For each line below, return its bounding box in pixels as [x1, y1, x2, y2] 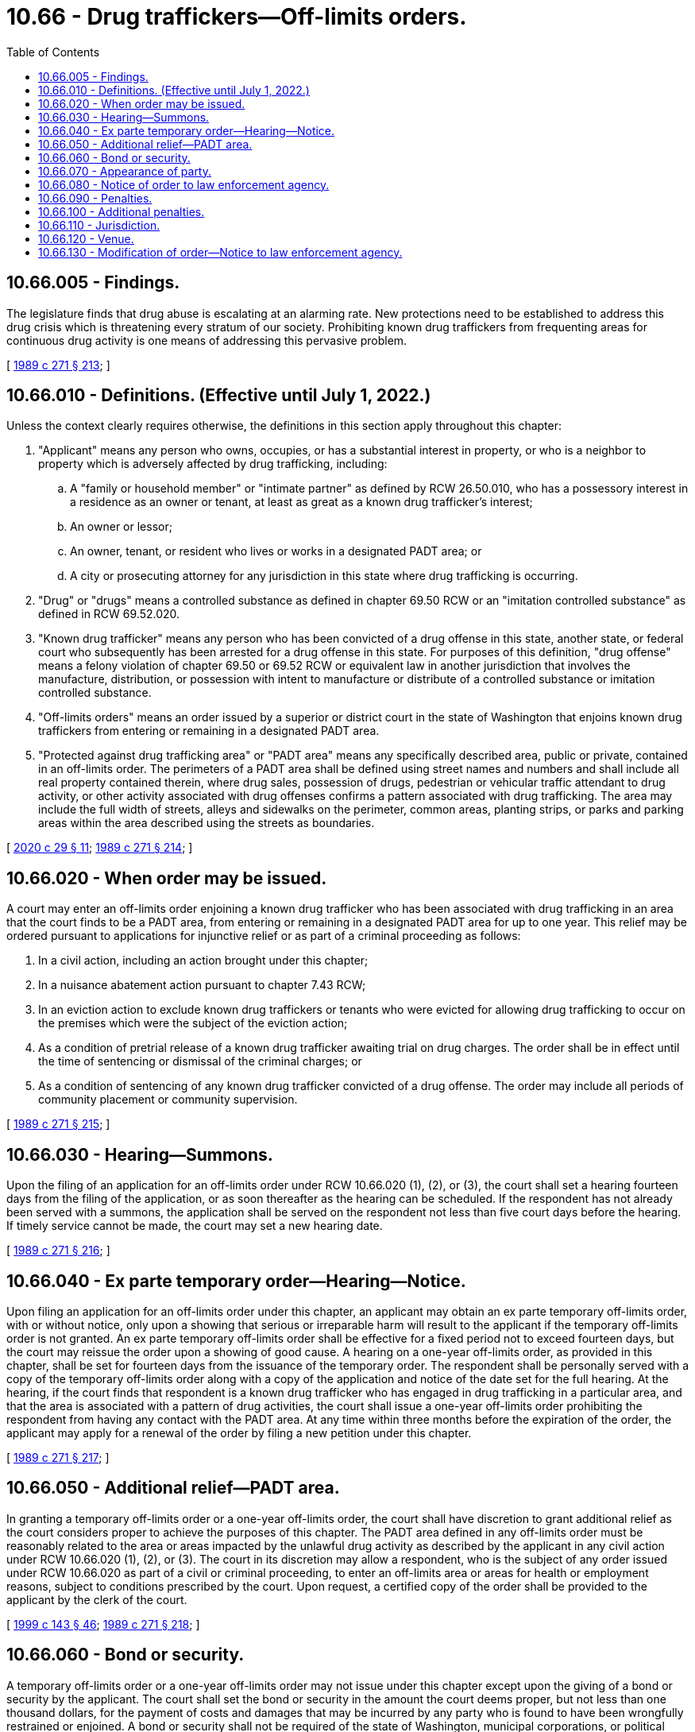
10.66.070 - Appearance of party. [38, 164, 212, 178]
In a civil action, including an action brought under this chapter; [38, 953, 369, 968]
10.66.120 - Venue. [38, 231, 134, 245]
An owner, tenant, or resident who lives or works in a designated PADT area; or [70, 544, 482, 559]
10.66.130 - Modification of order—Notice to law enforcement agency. [38, 245, 403, 259]
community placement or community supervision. [38, 1092, 298, 1107]
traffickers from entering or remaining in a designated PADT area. [38, 724, 380, 738]
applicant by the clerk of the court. [6, 1592, 187, 1606]
